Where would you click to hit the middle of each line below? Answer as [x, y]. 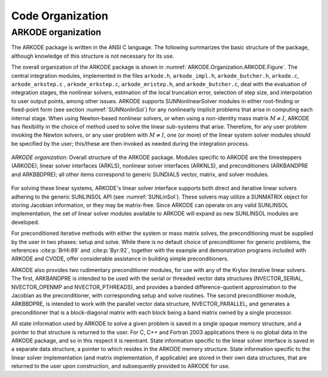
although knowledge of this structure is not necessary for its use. [93, 56]
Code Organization [60, 16]
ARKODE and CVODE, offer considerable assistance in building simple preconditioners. [120, 259]
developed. [25, 222]
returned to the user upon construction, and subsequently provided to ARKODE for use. [121, 366]
